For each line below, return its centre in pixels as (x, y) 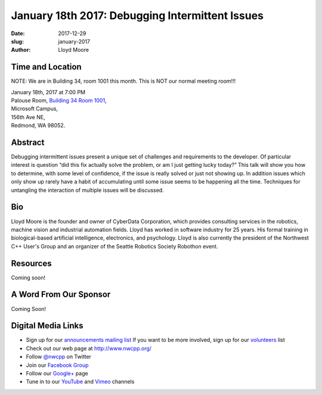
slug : (17, 41)
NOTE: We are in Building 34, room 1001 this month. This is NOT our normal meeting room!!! (123, 81)
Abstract (28, 142)
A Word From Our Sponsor (61, 295)
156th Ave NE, (28, 117)
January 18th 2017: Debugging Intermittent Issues (137, 15)
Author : (21, 50)
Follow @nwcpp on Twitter (59, 357)
